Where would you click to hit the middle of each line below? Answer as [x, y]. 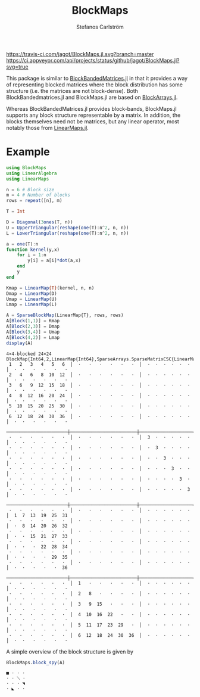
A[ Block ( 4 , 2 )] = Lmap [33, 337]
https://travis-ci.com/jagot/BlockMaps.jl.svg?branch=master [80, 54]
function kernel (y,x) [33, 250]
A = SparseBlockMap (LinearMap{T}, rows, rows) [65, 315]
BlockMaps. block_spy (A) [36, 662]
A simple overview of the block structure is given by [70, 651]
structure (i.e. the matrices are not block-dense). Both [72, 91]
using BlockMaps [26, 167]
